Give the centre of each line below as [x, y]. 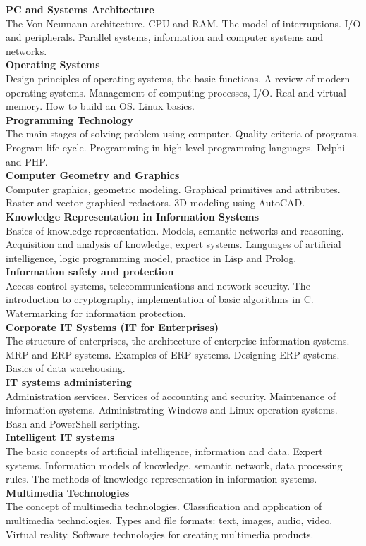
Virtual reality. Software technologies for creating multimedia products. [160, 534]
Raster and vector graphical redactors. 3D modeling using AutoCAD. [155, 203]
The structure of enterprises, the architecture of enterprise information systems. [178, 341]
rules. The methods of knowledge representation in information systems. [161, 479]
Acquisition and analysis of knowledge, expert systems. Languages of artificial [173, 244]
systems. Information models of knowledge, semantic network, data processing [174, 465]
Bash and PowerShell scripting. [73, 423]
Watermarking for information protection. [96, 313]
